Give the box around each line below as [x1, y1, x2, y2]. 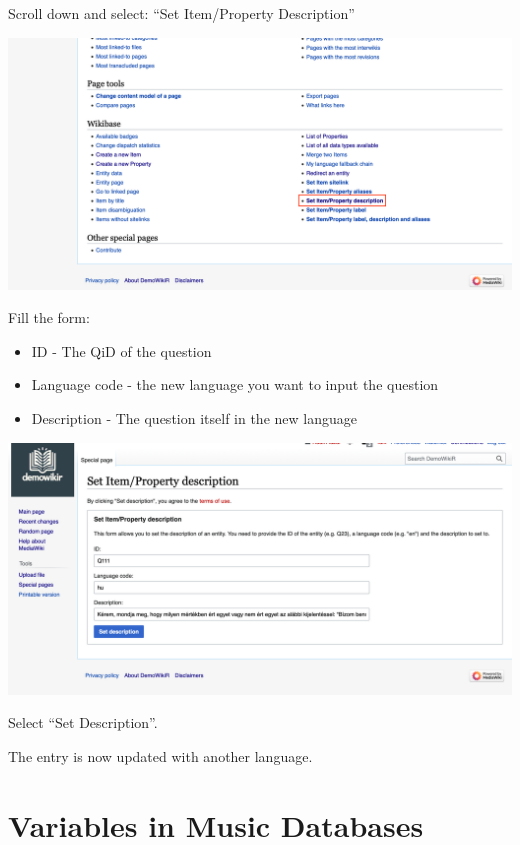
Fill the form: [8, 307, 90, 328]
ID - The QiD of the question [31, 340, 212, 361]
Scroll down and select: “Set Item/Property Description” [8, 3, 355, 23]
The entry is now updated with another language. [8, 745, 313, 766]
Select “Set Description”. [8, 712, 158, 733]
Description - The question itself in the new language [31, 407, 357, 428]
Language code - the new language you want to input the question [31, 374, 439, 395]
